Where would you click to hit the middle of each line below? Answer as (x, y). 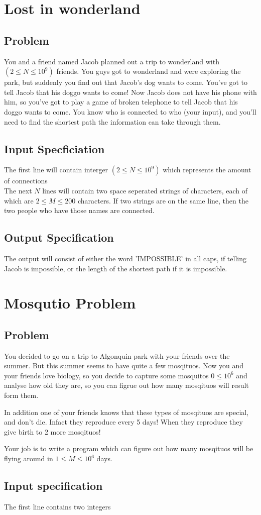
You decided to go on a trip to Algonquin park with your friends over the (117, 355)
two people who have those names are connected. (79, 210)
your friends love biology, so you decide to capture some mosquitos (106, 375)
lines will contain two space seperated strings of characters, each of (145, 190)
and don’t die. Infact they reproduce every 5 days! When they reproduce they (123, 422)
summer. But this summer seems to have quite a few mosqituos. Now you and (124, 366)
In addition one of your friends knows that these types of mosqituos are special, (126, 412)
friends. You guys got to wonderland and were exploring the (149, 71)
